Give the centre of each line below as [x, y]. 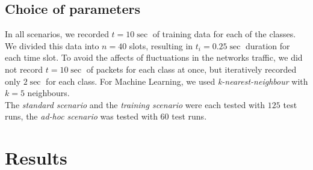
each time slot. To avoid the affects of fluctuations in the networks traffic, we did [154, 57]
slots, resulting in [161, 45]
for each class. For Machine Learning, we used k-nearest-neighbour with [177, 81]
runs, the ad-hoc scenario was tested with [81, 116]
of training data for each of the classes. [224, 34]
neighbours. [48, 93]
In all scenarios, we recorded [57, 34]
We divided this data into [52, 45]
